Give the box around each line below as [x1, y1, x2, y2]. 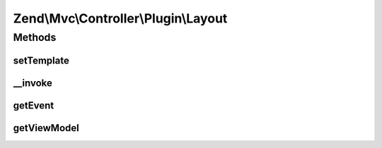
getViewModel [13, 122, 79, 134]
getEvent [13, 99, 54, 111]
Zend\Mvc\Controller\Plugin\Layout [13, 11, 228, 26]
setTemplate [13, 54, 70, 66]
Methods [13, 31, 57, 44]
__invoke [13, 77, 53, 89]
